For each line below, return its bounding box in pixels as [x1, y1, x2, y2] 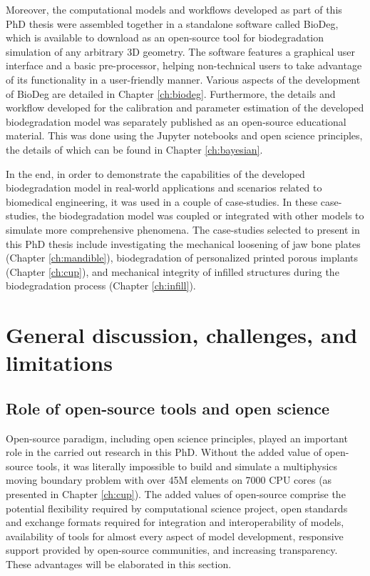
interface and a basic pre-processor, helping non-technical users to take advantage [6, 58, 362, 73]
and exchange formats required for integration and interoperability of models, [6, 515, 344, 530]
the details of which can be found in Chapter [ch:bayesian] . [6, 141, 263, 157]
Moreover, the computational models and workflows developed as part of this [6, 2, 342, 16]
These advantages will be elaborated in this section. [6, 556, 232, 571]
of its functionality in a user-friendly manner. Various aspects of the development [6, 71, 361, 86]
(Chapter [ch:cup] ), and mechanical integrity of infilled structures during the [6, 264, 339, 279]
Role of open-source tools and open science [6, 397, 330, 419]
